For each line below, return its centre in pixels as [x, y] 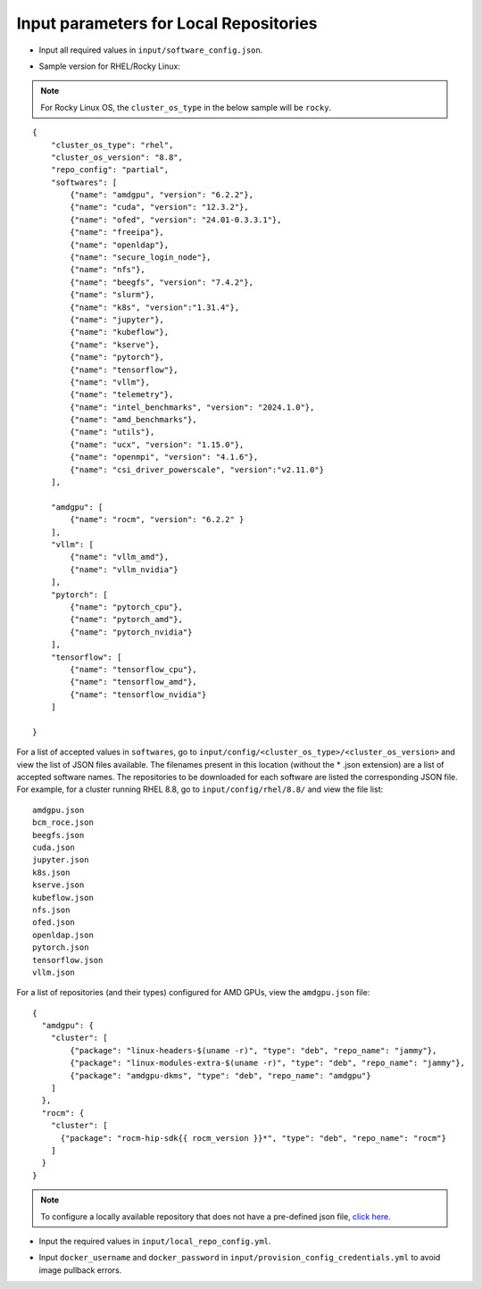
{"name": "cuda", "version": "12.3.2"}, [159, 207]
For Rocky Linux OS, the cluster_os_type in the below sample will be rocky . [186, 107]
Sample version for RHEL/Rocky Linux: [109, 66]
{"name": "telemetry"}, [122, 395]
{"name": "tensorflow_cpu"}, [134, 669]
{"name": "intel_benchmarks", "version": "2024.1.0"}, [192, 407]
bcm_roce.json [63, 823]
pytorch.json [61, 948]
